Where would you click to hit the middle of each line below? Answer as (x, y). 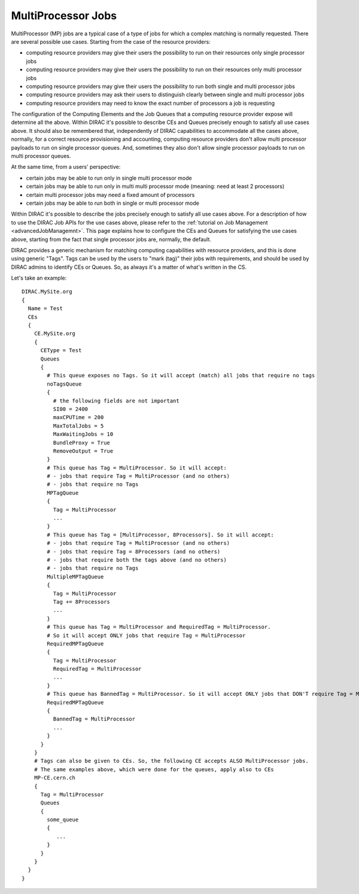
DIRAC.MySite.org (47, 292)
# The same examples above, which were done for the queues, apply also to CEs (154, 769)
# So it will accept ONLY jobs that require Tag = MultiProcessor (146, 635)
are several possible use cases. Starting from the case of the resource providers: (111, 41)
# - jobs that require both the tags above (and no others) (137, 560)
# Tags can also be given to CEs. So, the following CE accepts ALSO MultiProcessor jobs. (171, 761)
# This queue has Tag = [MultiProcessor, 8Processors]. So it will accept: (161, 535)
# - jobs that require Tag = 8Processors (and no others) (134, 551)
